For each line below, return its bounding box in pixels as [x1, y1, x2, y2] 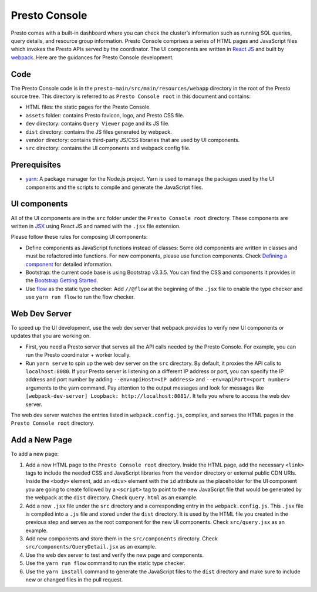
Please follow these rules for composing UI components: [11, 234, 148, 241]
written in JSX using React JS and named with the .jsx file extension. [11, 222, 181, 229]
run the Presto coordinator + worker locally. [25, 351, 131, 358]
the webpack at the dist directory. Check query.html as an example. [25, 494, 198, 501]
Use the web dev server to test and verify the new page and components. [25, 552, 204, 559]
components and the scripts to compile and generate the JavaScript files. [25, 184, 204, 191]
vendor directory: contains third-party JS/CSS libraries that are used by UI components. [25, 136, 240, 143]
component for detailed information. [25, 261, 113, 268]
